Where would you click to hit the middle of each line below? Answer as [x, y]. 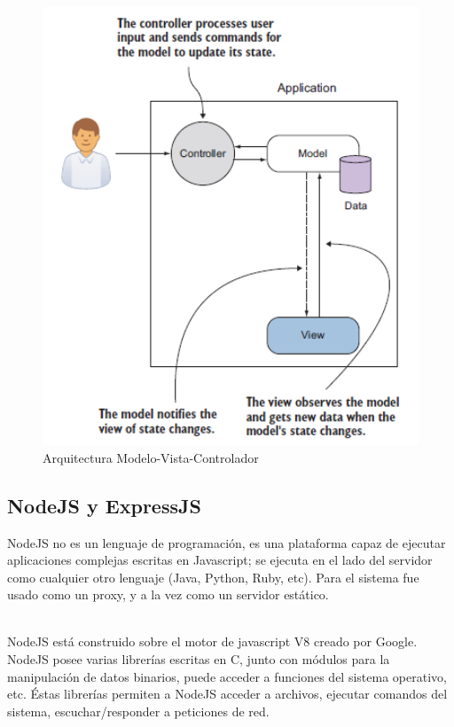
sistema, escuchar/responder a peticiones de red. [138, 711]
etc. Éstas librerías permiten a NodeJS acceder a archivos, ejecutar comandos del [227, 694]
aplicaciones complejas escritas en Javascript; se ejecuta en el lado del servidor [220, 560]
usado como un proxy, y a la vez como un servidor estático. [168, 594]
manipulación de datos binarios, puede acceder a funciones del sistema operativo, [227, 676]
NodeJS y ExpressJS [104, 505]
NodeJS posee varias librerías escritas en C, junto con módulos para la [199, 659]
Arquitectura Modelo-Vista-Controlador [151, 457]
